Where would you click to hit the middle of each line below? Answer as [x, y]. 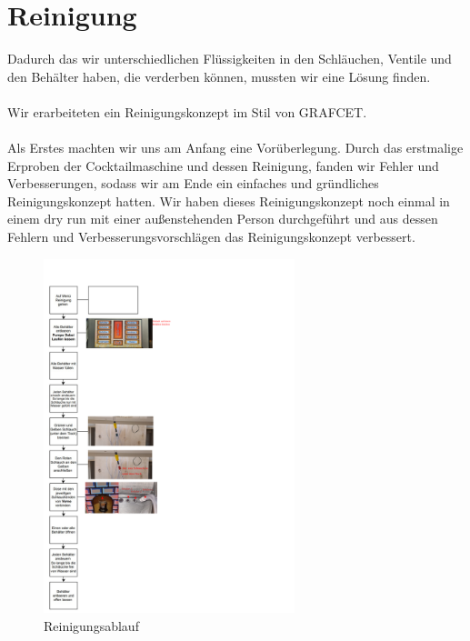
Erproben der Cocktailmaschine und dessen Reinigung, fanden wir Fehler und [223, 165]
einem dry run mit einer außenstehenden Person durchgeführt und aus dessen [223, 219]
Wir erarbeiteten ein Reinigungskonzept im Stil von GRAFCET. [187, 111]
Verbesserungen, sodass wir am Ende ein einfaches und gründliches [193, 183]
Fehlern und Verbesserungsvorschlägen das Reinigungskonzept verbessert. [211, 237]
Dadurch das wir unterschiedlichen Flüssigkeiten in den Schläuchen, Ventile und [230, 59]
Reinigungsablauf [91, 626]
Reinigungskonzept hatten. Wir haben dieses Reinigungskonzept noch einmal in [229, 200]
